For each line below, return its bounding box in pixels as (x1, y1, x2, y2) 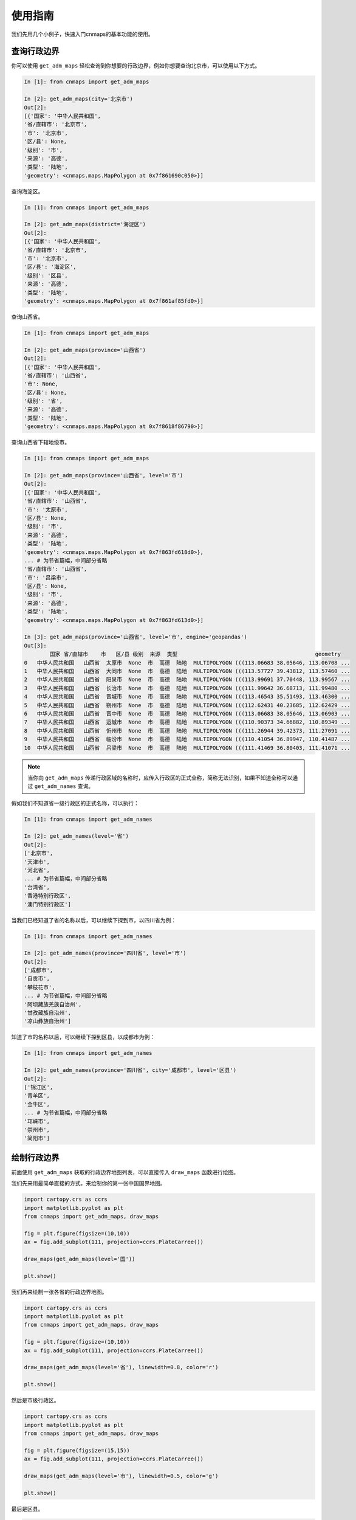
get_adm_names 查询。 (34, 782, 94, 790)
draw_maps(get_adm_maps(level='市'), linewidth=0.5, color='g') (24, 1472, 219, 1479)
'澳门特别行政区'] (24, 900, 71, 908)
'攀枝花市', (24, 984, 55, 990)
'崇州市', (24, 1126, 50, 1133)
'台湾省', (24, 883, 50, 891)
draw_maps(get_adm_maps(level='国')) (24, 1256, 135, 1262)
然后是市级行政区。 (11, 1397, 60, 1404)
